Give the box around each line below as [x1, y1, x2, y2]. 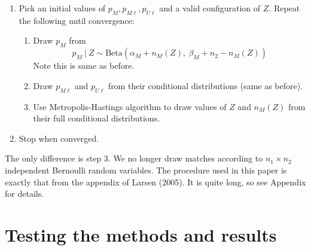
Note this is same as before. [33, 59, 135, 72]
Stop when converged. [19, 132, 99, 144]
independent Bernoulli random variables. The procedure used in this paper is [5, 163, 287, 176]
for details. [5, 187, 44, 200]
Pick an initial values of [19, 2, 105, 14]
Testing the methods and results [5, 222, 277, 246]
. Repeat [269, 2, 300, 14]
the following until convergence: [19, 14, 135, 26]
